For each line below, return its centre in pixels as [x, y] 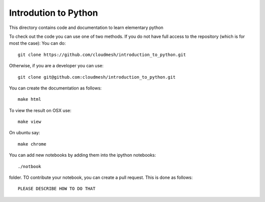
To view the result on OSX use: [40, 110]
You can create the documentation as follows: [55, 88]
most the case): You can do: [38, 43]
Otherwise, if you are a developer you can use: [56, 66]
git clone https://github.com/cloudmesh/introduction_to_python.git [102, 55]
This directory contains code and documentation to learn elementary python [86, 28]
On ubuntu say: [25, 133]
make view [29, 122]
